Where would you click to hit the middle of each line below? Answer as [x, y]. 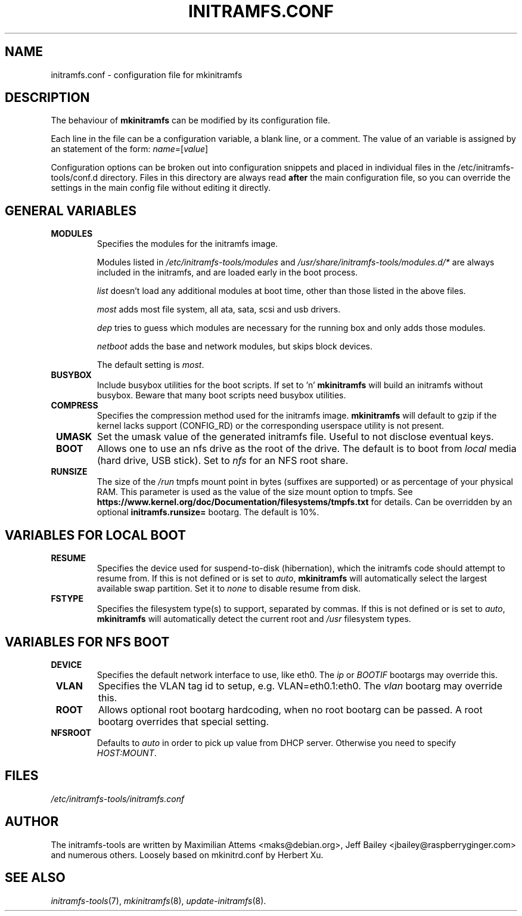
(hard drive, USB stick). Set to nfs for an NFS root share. [223, 461]
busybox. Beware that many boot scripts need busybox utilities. [221, 395]
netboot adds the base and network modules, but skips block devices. [235, 346]
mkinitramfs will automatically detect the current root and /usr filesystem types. [254, 619]
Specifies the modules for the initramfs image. [187, 244]
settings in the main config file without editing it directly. [161, 188]
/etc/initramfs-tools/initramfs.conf [118, 799]
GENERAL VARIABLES [71, 211]
